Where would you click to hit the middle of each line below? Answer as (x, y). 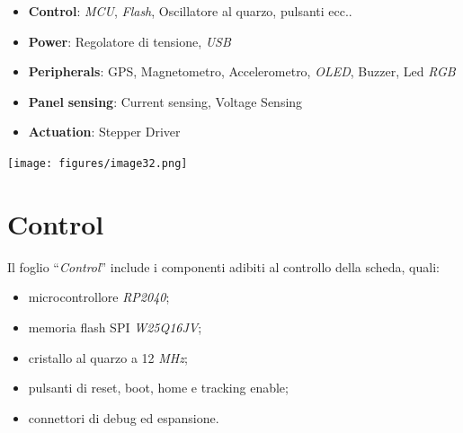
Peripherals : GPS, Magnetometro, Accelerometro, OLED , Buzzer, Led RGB (242, 71)
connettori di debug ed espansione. (124, 417)
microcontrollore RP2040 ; (99, 297)
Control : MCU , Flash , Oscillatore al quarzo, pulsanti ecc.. (190, 11)
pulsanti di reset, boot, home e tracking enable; (158, 388)
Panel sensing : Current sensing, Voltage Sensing (165, 101)
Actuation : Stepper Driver (104, 132)
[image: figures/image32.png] (98, 163)
